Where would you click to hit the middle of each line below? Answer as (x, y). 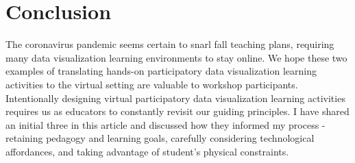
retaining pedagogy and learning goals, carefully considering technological (160, 138)
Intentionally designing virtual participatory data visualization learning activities (175, 98)
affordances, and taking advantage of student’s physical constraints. (147, 151)
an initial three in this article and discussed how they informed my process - (166, 124)
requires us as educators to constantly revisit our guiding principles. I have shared (177, 111)
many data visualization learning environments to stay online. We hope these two (176, 57)
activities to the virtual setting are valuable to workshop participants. (152, 84)
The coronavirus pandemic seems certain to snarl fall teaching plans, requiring (170, 44)
